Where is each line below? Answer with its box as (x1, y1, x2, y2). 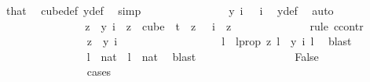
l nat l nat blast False (86, 48, 319, 64)
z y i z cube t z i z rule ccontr (85, 17, 364, 34)
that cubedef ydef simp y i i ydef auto (5, 2, 334, 18)
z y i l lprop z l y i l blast (86, 33, 352, 49)
